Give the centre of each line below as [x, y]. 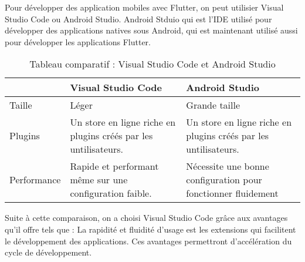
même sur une [99, 180]
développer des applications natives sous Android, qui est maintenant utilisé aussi [151, 30]
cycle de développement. [48, 252]
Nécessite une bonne [228, 166]
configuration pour [224, 180]
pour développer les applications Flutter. [78, 41]
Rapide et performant [114, 166]
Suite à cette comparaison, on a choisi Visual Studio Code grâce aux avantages [146, 218]
